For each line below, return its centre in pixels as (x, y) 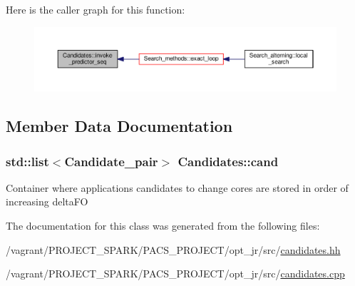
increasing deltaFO (47, 201)
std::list (27, 161)
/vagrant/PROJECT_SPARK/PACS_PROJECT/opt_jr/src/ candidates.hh (173, 249)
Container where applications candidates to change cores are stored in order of (177, 187)
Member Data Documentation (119, 126)
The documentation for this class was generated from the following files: (163, 226)
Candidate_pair (111, 161)
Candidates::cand (228, 161)
